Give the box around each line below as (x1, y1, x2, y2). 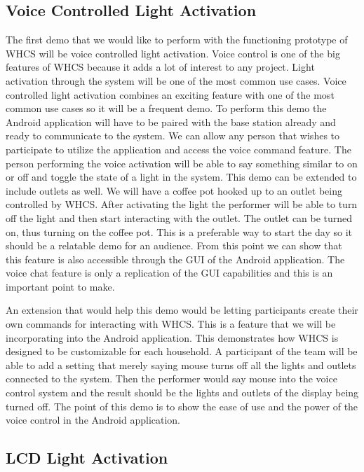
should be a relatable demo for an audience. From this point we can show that (6, 238, 342, 253)
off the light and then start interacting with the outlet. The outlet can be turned (6, 210, 353, 225)
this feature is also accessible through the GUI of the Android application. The (6, 251, 345, 266)
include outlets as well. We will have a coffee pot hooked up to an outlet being (6, 183, 343, 197)
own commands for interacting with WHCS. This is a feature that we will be (6, 317, 336, 331)
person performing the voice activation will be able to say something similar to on (6, 155, 358, 170)
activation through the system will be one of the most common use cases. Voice (6, 73, 346, 88)
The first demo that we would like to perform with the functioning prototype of (6, 32, 348, 47)
